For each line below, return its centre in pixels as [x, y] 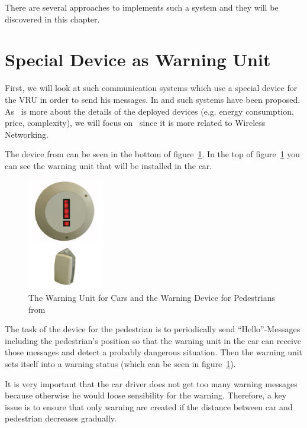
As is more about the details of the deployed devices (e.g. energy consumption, [149, 111]
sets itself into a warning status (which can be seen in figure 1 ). [120, 363]
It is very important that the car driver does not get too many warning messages [151, 383]
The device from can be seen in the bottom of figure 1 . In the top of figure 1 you [153, 154]
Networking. [27, 134]
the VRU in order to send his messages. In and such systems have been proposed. [153, 99]
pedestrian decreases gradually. [61, 418]
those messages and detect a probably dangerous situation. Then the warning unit [154, 352]
